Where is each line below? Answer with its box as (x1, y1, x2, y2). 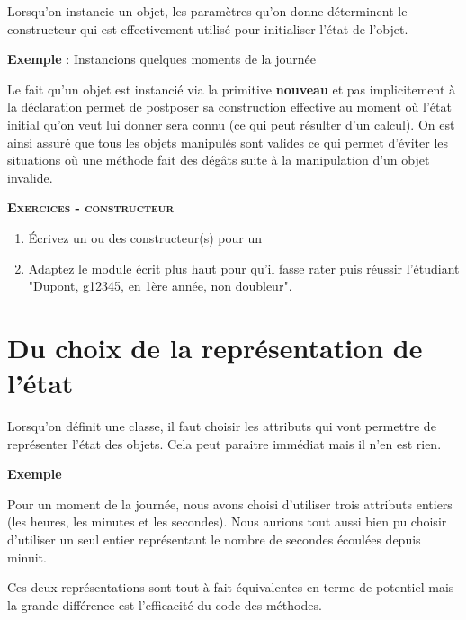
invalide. (7, 167, 53, 186)
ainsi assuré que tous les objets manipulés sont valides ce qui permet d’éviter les (7, 132, 449, 151)
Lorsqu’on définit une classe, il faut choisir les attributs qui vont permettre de (7, 417, 436, 436)
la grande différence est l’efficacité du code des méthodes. (7, 595, 322, 614)
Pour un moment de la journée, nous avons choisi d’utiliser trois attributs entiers (7, 494, 453, 513)
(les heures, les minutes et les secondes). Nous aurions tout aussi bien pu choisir (7, 512, 447, 531)
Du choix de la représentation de (7, 328, 423, 365)
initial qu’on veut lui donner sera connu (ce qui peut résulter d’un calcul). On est (7, 114, 455, 133)
